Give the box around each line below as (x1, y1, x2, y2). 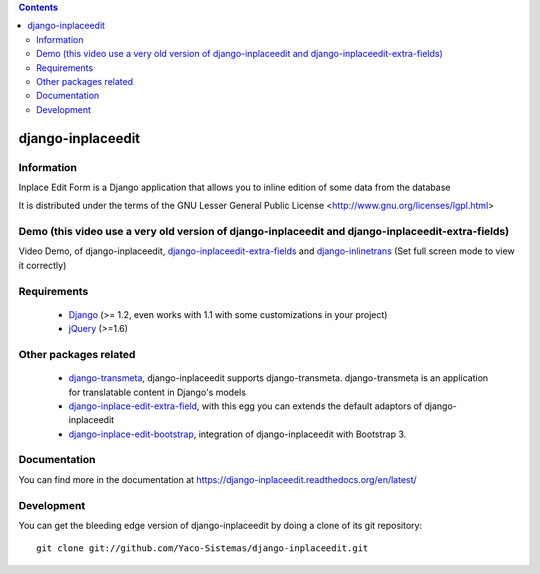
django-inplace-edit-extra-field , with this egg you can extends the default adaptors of (68, 400, 423, 412)
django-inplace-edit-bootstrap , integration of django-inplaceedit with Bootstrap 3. (68, 428, 407, 440)
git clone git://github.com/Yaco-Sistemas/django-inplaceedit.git (36, 543, 369, 554)
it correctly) (18, 259, 67, 271)
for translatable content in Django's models (68, 386, 247, 398)
